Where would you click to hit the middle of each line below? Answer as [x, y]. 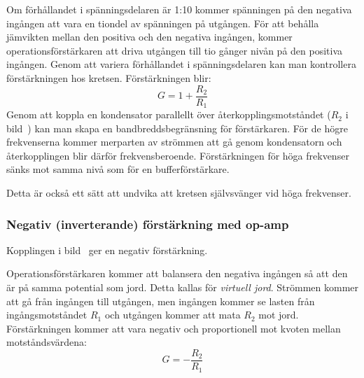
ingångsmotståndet [47, 315]
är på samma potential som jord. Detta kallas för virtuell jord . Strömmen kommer [183, 287]
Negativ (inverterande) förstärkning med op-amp [148, 224]
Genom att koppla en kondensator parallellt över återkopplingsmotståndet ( [169, 114]
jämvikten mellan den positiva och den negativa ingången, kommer [149, 37]
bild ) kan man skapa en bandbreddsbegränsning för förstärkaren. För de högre [177, 128]
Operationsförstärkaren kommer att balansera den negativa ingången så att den [177, 273]
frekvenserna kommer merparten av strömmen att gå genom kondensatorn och [174, 142]
